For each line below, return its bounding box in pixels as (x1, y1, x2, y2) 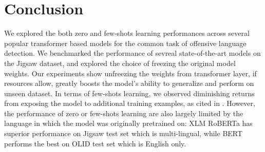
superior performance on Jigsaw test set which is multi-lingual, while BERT (4, 128, 243, 139)
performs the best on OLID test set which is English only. (4, 138, 186, 148)
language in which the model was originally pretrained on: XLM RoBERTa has (4, 118, 253, 128)
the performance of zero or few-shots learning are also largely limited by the (4, 107, 243, 118)
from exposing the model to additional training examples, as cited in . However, (4, 98, 255, 108)
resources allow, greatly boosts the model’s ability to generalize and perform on (4, 78, 254, 89)
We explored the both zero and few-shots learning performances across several (4, 28, 250, 38)
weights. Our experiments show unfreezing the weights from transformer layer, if (4, 68, 257, 78)
